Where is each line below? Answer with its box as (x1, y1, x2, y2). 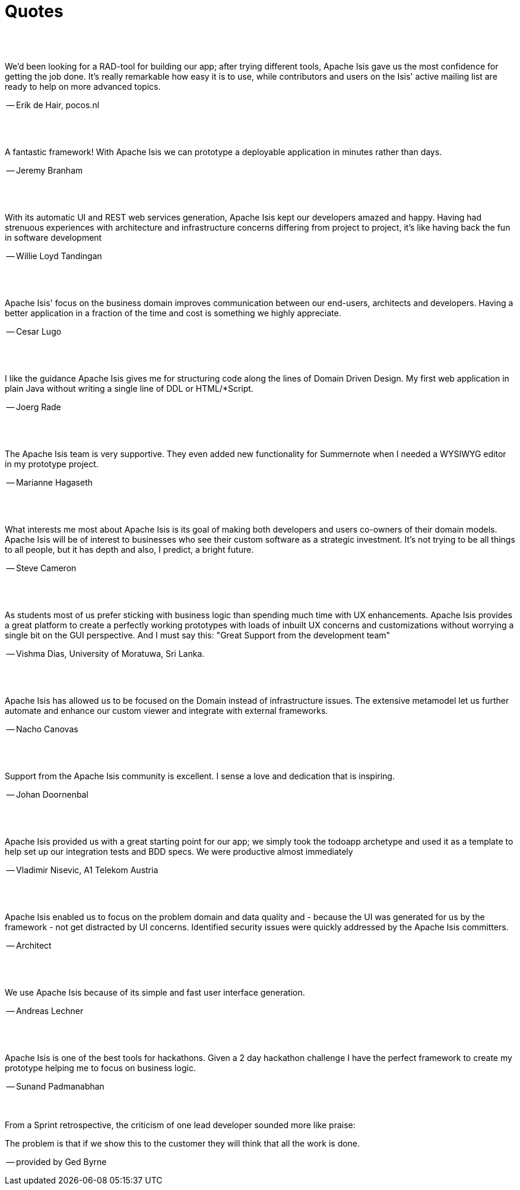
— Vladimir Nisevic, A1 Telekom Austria (6, 864, 158, 875)
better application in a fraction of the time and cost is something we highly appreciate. (5, 307, 341, 318)
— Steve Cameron (6, 562, 77, 573)
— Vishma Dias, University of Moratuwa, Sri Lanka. (6, 648, 205, 659)
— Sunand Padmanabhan (6, 1081, 104, 1091)
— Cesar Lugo (6, 326, 62, 336)
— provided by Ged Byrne (6, 1156, 107, 1167)
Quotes (5, 1, 64, 21)
